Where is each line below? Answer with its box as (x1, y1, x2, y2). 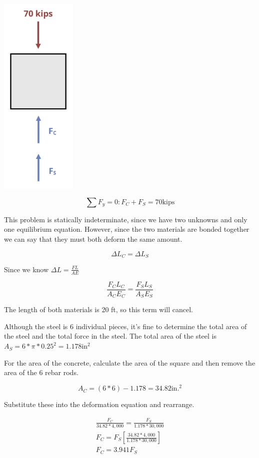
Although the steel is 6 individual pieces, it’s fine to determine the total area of (4, 321, 247, 331)
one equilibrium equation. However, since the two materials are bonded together (4, 224, 249, 234)
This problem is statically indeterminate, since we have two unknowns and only (4, 214, 247, 224)
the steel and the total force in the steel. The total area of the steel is (4, 331, 216, 341)
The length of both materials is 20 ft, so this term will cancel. (4, 304, 193, 315)
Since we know (4, 264, 49, 274)
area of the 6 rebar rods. (4, 367, 78, 378)
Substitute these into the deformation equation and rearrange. (4, 399, 194, 410)
